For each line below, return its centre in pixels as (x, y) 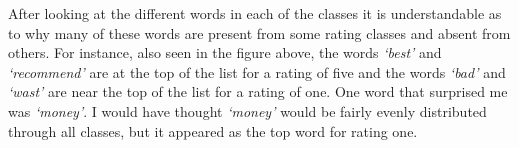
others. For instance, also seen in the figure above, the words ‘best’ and (225, 52)
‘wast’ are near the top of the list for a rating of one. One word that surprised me (258, 91)
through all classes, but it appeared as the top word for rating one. (213, 130)
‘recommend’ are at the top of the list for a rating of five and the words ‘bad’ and (257, 71)
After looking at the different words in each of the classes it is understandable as (255, 13)
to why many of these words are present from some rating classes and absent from (259, 32)
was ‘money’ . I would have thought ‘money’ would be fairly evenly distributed (247, 110)
